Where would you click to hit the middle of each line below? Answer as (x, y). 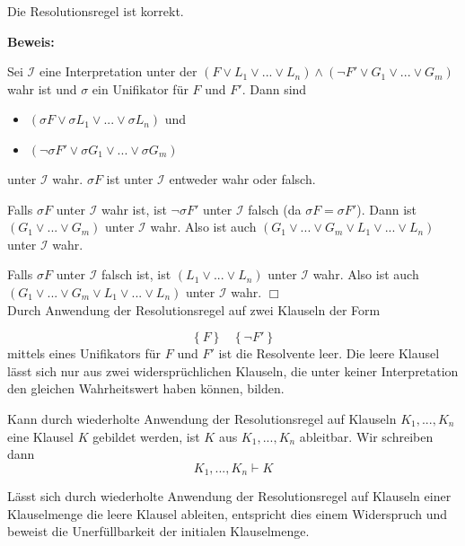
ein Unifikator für (140, 88)
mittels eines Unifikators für (84, 353)
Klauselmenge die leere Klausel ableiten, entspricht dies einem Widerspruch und (228, 513)
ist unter (130, 178)
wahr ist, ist (134, 209)
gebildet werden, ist (146, 436)
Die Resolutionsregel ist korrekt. (96, 11)
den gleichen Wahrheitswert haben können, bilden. (146, 388)
